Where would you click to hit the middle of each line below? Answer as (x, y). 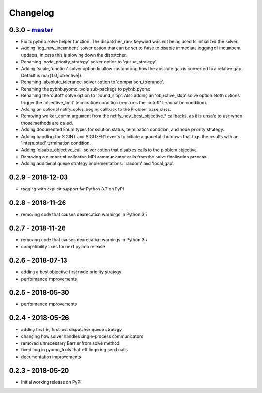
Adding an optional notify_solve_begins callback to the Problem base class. (96, 109)
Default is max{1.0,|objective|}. (52, 76)
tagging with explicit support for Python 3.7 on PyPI (73, 189)
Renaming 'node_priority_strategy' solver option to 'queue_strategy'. (89, 62)
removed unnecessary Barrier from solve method (70, 343)
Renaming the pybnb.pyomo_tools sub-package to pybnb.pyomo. (87, 89)
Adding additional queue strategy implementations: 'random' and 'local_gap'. (98, 164)
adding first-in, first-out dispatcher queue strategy (72, 330)
